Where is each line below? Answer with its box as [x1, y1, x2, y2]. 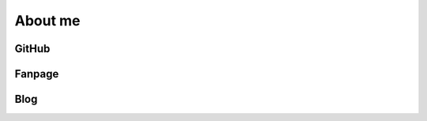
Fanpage [14, 67, 59, 81]
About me [14, 12, 81, 29]
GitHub [14, 42, 51, 55]
